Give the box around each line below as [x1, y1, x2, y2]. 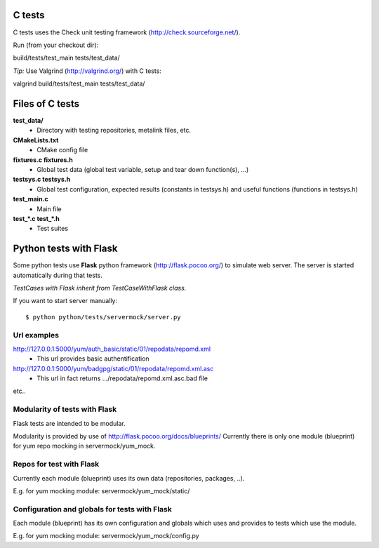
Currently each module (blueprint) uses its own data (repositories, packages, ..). [13, 474, 245, 482]
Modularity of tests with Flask [13, 404, 117, 414]
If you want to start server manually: [13, 297, 118, 305]
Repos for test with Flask [13, 460, 100, 469]
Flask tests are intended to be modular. [13, 419, 126, 427]
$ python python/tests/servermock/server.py [25, 313, 182, 321]
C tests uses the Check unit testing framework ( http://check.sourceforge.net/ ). [13, 28, 241, 36]
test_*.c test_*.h [13, 214, 60, 222]
